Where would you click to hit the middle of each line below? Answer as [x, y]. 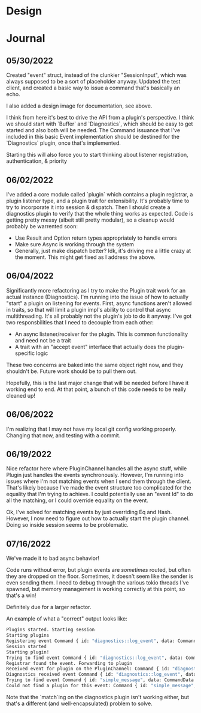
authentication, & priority [37, 161]
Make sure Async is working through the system [74, 244]
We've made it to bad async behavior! [53, 558]
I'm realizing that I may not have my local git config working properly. [91, 429]
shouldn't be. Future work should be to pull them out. [71, 371]
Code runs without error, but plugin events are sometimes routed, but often [99, 570]
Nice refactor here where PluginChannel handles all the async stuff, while [97, 469]
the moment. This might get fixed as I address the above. [85, 257]
